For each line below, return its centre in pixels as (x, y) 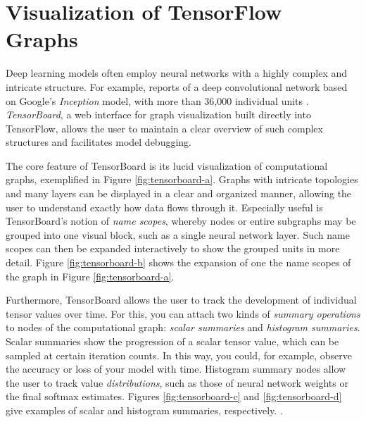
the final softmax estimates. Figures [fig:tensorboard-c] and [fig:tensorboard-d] (174, 396)
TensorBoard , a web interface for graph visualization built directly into (158, 114)
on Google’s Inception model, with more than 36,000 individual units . (157, 100)
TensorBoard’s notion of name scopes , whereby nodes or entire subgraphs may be (181, 221)
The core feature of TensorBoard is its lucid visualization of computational (167, 165)
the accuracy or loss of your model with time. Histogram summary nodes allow (176, 369)
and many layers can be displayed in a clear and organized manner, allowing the (179, 193)
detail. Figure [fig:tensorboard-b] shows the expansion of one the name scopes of (178, 262)
